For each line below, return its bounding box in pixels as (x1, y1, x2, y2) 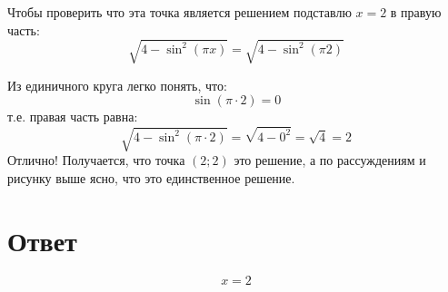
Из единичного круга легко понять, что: (7, 75, 227, 94)
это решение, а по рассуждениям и (234, 151, 426, 170)
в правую (390, 3, 442, 21)
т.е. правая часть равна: (7, 107, 138, 126)
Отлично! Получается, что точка (7, 151, 185, 170)
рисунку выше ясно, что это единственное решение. (7, 169, 295, 188)
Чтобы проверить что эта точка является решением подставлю (7, 3, 352, 21)
